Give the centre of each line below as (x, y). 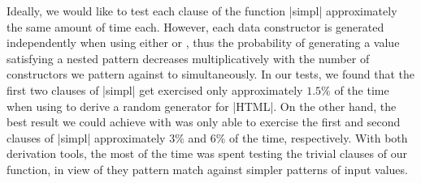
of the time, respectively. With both (319, 137)
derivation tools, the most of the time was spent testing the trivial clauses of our (207, 153)
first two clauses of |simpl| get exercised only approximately (155, 89)
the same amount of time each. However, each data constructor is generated (195, 26)
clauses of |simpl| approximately (86, 137)
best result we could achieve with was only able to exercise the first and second (204, 122)
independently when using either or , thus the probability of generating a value (203, 43)
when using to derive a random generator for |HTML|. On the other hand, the (202, 106)
